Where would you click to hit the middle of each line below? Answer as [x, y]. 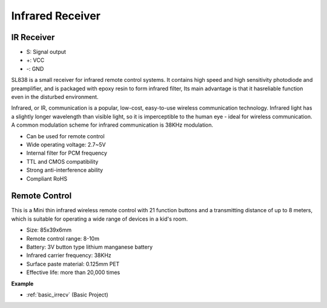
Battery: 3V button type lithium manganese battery [90, 247]
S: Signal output [46, 52]
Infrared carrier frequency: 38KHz [69, 255]
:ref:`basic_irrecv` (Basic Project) [67, 295]
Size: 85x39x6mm [49, 230]
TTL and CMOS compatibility [62, 161]
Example [22, 283]
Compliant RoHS [47, 178]
